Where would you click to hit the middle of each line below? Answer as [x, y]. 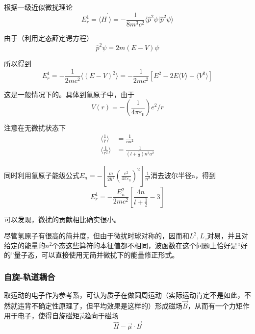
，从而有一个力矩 [215, 306]
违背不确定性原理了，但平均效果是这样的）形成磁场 [100, 306]
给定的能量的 [25, 245]
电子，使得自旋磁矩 [48, 315]
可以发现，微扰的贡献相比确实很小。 [62, 219]
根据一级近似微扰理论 [38, 7]
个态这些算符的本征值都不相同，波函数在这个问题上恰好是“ [146, 245]
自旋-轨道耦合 [30, 276]
